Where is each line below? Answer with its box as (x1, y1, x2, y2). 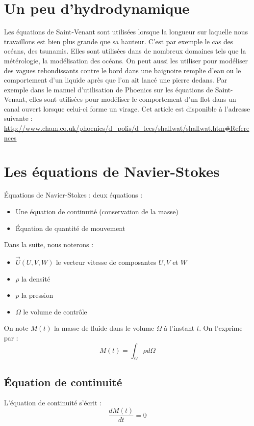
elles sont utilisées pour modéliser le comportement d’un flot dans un (29, 94, 236, 104)
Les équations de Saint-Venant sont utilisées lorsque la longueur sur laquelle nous (4, 27, 248, 37)
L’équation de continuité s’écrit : (4, 397, 102, 407)
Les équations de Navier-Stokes (4, 161, 220, 181)
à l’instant (164, 323, 195, 333)
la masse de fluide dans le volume (54, 323, 154, 333)
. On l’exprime (199, 323, 243, 333)
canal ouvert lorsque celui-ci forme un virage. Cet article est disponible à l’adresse (4, 103, 250, 114)
